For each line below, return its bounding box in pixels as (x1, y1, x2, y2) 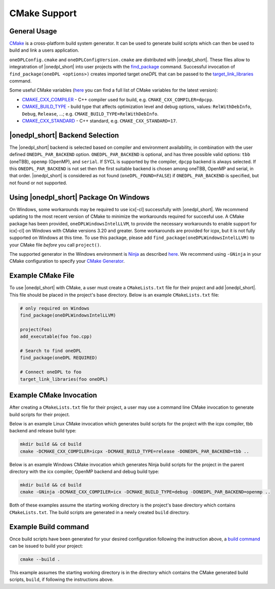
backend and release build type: (9, 428, 77, 434)
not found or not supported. (9, 180, 68, 186)
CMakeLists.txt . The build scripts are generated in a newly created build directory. (9, 509, 190, 515)
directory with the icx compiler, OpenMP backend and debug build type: (9, 468, 159, 475)
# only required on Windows (20, 305, 89, 311)
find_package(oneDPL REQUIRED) (20, 355, 98, 361)
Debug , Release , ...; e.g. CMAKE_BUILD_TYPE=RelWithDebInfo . (22, 110, 159, 116)
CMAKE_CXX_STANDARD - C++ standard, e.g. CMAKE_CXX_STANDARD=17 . (22, 117, 177, 124)
